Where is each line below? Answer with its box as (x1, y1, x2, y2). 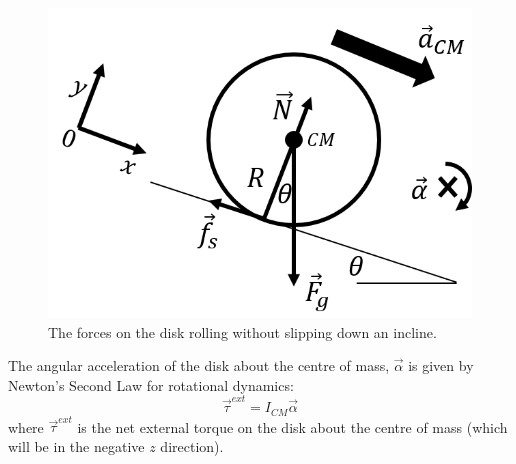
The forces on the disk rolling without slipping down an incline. (48, 321, 437, 342)
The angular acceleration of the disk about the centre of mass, (8, 355, 390, 376)
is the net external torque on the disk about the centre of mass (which (77, 416, 508, 437)
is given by (408, 355, 474, 376)
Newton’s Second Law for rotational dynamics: (8, 374, 294, 395)
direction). (160, 435, 224, 456)
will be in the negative (8, 435, 145, 456)
